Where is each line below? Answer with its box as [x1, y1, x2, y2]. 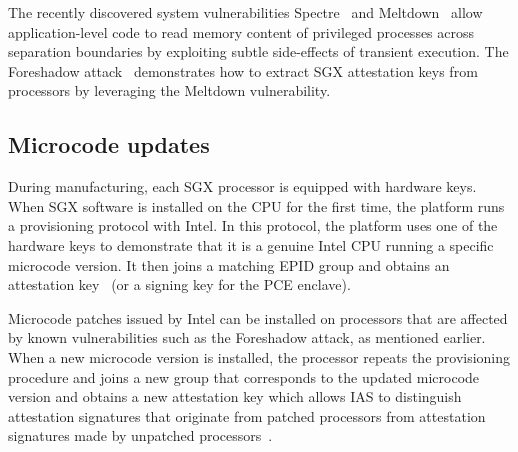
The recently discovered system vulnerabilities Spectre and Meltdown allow [8, 2, 483, 22]
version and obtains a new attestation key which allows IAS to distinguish [8, 386, 462, 407]
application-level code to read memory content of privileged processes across [8, 21, 475, 42]
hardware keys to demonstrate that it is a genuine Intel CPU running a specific [8, 234, 494, 255]
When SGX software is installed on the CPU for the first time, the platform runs [8, 195, 505, 216]
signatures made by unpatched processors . [8, 425, 273, 446]
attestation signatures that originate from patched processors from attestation [8, 405, 486, 426]
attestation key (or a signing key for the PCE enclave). [8, 274, 351, 295]
